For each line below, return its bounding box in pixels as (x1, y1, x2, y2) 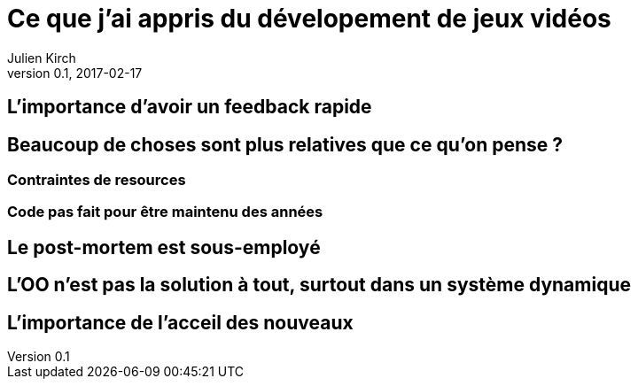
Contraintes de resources (7, 171, 186, 189)
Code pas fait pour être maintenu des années (7, 203, 323, 221)
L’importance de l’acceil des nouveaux (7, 311, 354, 334)
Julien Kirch (7, 50, 76, 66)
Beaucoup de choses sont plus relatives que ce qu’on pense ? (7, 133, 564, 156)
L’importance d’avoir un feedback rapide (7, 96, 372, 119)
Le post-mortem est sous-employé (7, 235, 321, 259)
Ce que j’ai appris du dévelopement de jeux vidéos (7, 4, 611, 34)
